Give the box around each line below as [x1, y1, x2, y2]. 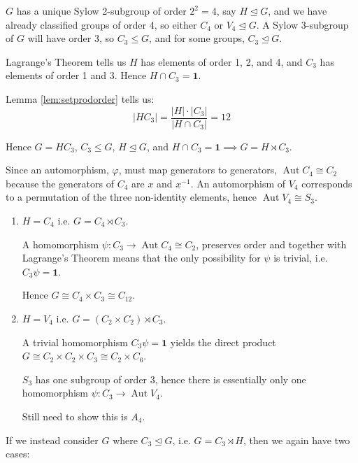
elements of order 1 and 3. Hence [6, 68, 147, 83]
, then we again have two [243, 432, 350, 447]
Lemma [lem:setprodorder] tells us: [6, 91, 155, 106]
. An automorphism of [190, 176, 286, 190]
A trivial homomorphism [22, 334, 128, 349]
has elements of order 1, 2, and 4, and [141, 54, 303, 69]
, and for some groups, [149, 31, 245, 45]
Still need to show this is [22, 408, 128, 423]
